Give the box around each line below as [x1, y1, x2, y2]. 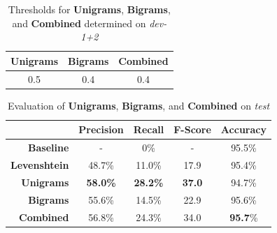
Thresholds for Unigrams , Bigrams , [8, 2, 171, 16]
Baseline [28, 140, 69, 155]
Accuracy [220, 122, 267, 137]
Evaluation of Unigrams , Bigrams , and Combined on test [7, 98, 270, 112]
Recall [133, 122, 164, 137]
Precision [78, 122, 124, 137]
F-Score [173, 122, 211, 137]
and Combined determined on [12, 15, 146, 30]
